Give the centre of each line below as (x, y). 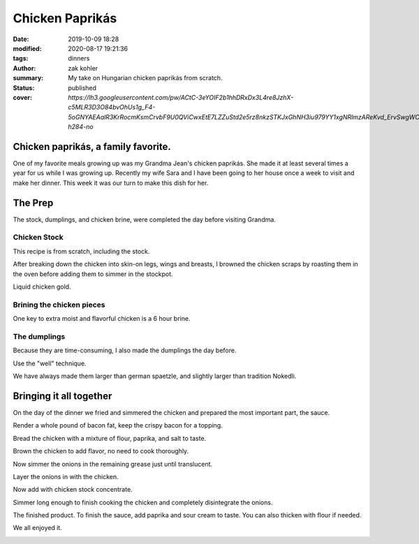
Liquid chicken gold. (42, 287)
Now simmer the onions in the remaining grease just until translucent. (113, 464)
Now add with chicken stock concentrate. (73, 490)
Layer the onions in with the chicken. (66, 476)
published (82, 88)
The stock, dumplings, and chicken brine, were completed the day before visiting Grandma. (144, 219)
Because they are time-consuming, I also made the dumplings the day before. (125, 350)
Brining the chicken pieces (59, 305)
